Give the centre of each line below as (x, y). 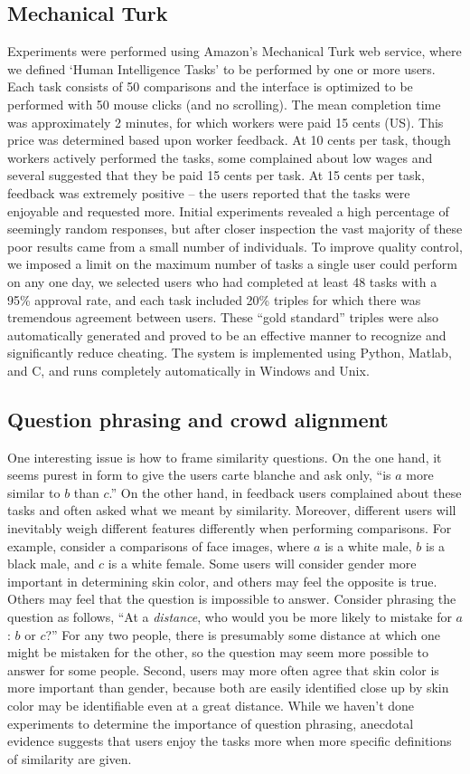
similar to (34, 492)
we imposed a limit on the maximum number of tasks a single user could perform (232, 264)
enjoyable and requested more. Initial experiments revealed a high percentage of (228, 210)
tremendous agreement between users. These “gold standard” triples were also (223, 317)
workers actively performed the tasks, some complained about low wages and (220, 157)
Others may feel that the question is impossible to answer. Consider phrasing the (232, 599)
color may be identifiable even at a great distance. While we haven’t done (211, 705)
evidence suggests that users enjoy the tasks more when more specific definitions (230, 741)
